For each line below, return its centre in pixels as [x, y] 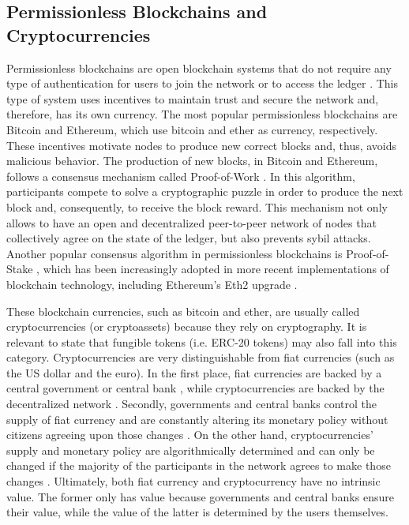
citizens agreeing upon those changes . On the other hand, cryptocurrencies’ [190, 435]
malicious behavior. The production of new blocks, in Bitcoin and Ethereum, [192, 161]
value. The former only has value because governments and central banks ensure [200, 496]
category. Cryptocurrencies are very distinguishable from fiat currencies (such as [201, 357]
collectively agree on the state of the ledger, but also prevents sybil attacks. [189, 238]
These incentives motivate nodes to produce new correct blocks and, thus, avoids [202, 145]
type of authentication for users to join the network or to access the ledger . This [202, 83]
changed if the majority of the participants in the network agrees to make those [199, 465]
